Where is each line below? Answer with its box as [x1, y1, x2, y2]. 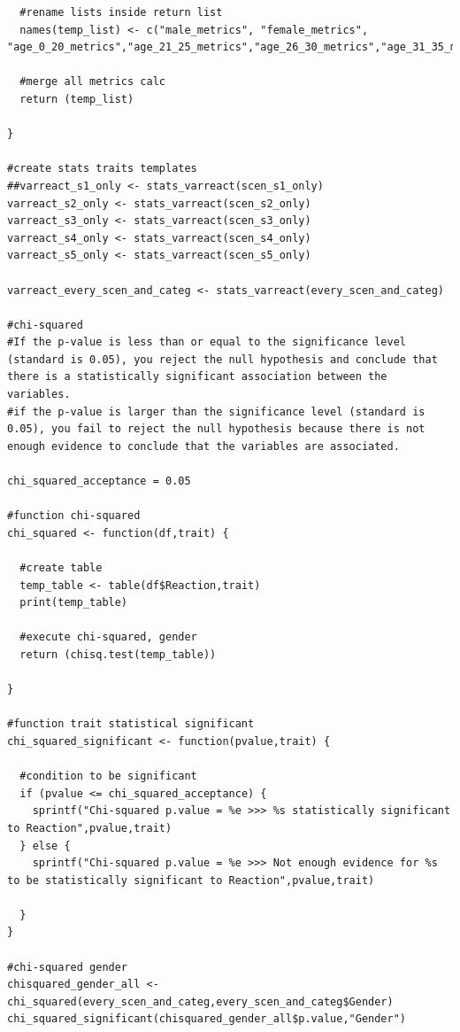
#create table [19, 562, 103, 574]
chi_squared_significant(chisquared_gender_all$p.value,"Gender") [7, 1013, 407, 1026]
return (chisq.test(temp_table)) [19, 648, 217, 661]
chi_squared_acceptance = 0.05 [7, 475, 191, 488]
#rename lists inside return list [19, 6, 223, 19]
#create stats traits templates [7, 162, 197, 175]
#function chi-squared [7, 509, 141, 523]
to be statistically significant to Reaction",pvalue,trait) [7, 873, 375, 887]
